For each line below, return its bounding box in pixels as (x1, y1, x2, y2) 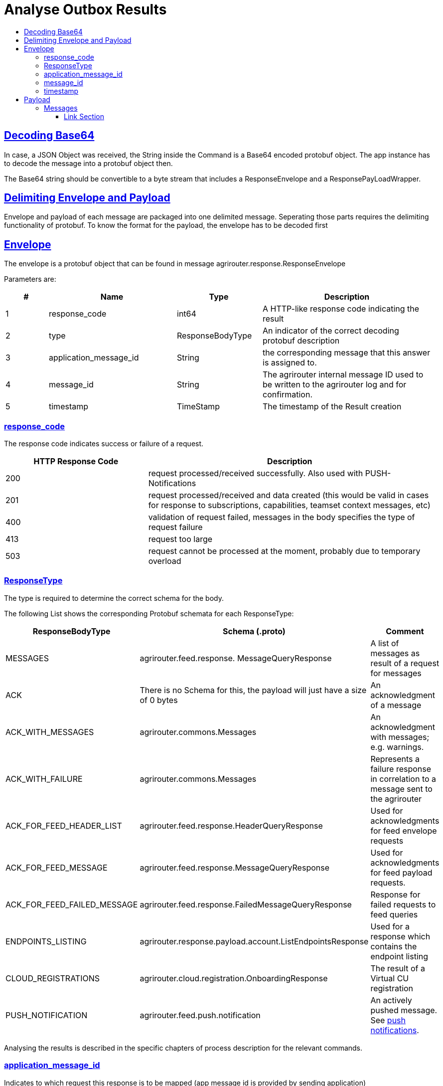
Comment (386, 626, 424, 636)
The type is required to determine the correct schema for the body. (4, 593, 224, 602)
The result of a (370, 963, 425, 973)
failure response (370, 763, 432, 774)
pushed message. (370, 1005, 438, 1015)
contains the (370, 941, 417, 951)
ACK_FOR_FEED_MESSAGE (5, 862, 108, 873)
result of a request (370, 658, 440, 668)
